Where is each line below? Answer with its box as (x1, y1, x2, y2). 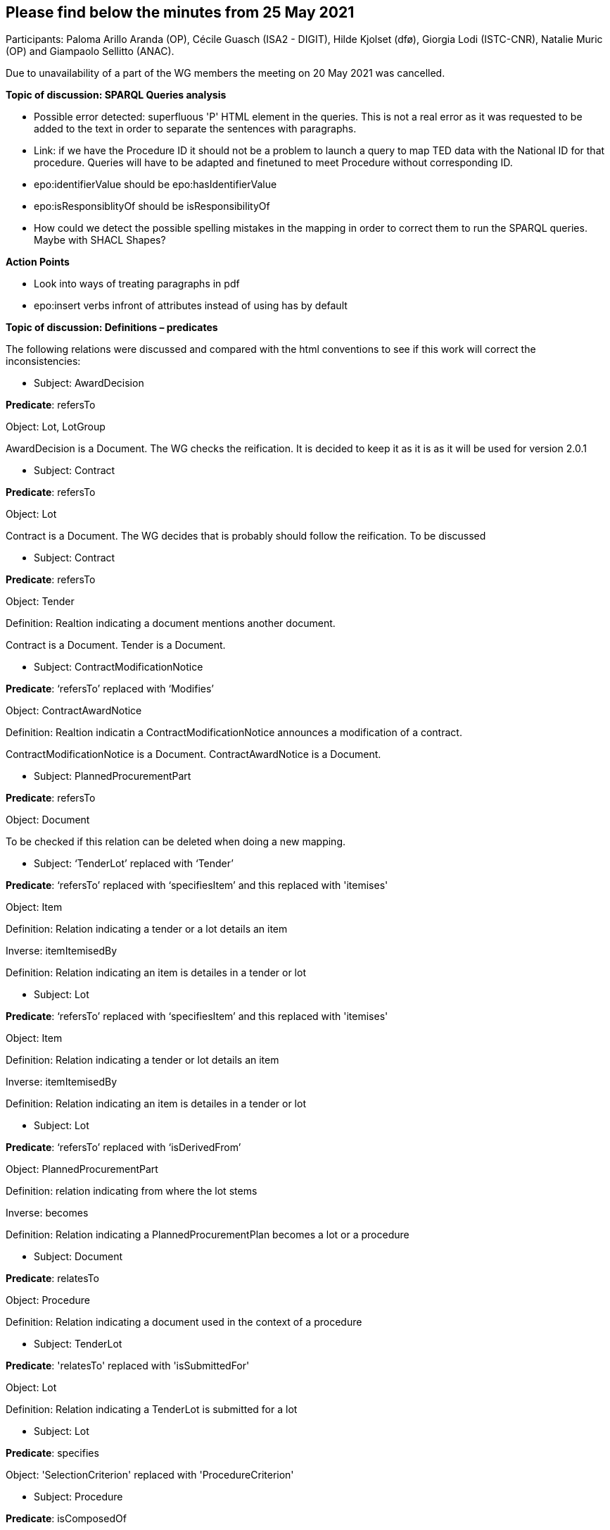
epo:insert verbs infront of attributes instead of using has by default (34, 299, 348, 312)
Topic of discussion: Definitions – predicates (6, 321, 218, 334)
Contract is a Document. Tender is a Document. (6, 639, 226, 652)
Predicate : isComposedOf (6, 1512, 127, 1525)
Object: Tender (6, 595, 75, 608)
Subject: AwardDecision (34, 377, 144, 390)
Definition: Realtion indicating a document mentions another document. (6, 617, 336, 630)
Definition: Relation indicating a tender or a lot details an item (6, 923, 288, 935)
